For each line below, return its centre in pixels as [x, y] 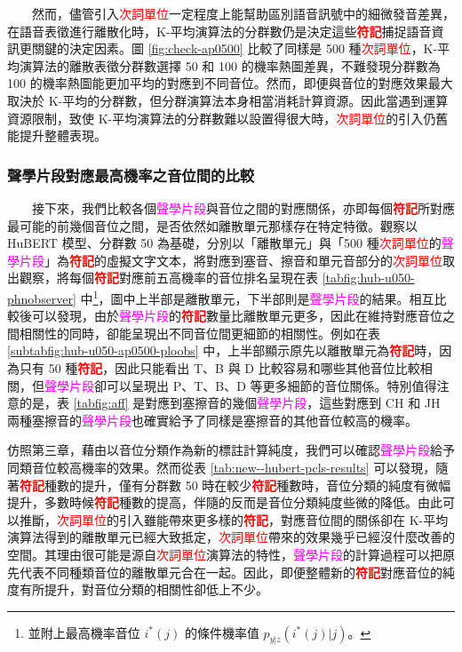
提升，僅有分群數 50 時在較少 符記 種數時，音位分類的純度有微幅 [266, 485]
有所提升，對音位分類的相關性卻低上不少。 [143, 589]
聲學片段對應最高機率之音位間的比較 [131, 175]
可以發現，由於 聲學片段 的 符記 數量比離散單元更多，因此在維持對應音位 [237, 316]
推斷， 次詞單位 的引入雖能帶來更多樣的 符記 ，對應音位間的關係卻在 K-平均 [234, 519]
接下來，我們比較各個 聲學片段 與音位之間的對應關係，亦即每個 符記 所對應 [243, 207]
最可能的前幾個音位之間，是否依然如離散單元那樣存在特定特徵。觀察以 [212, 225]
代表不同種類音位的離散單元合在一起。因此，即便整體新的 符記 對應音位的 [231, 572]
